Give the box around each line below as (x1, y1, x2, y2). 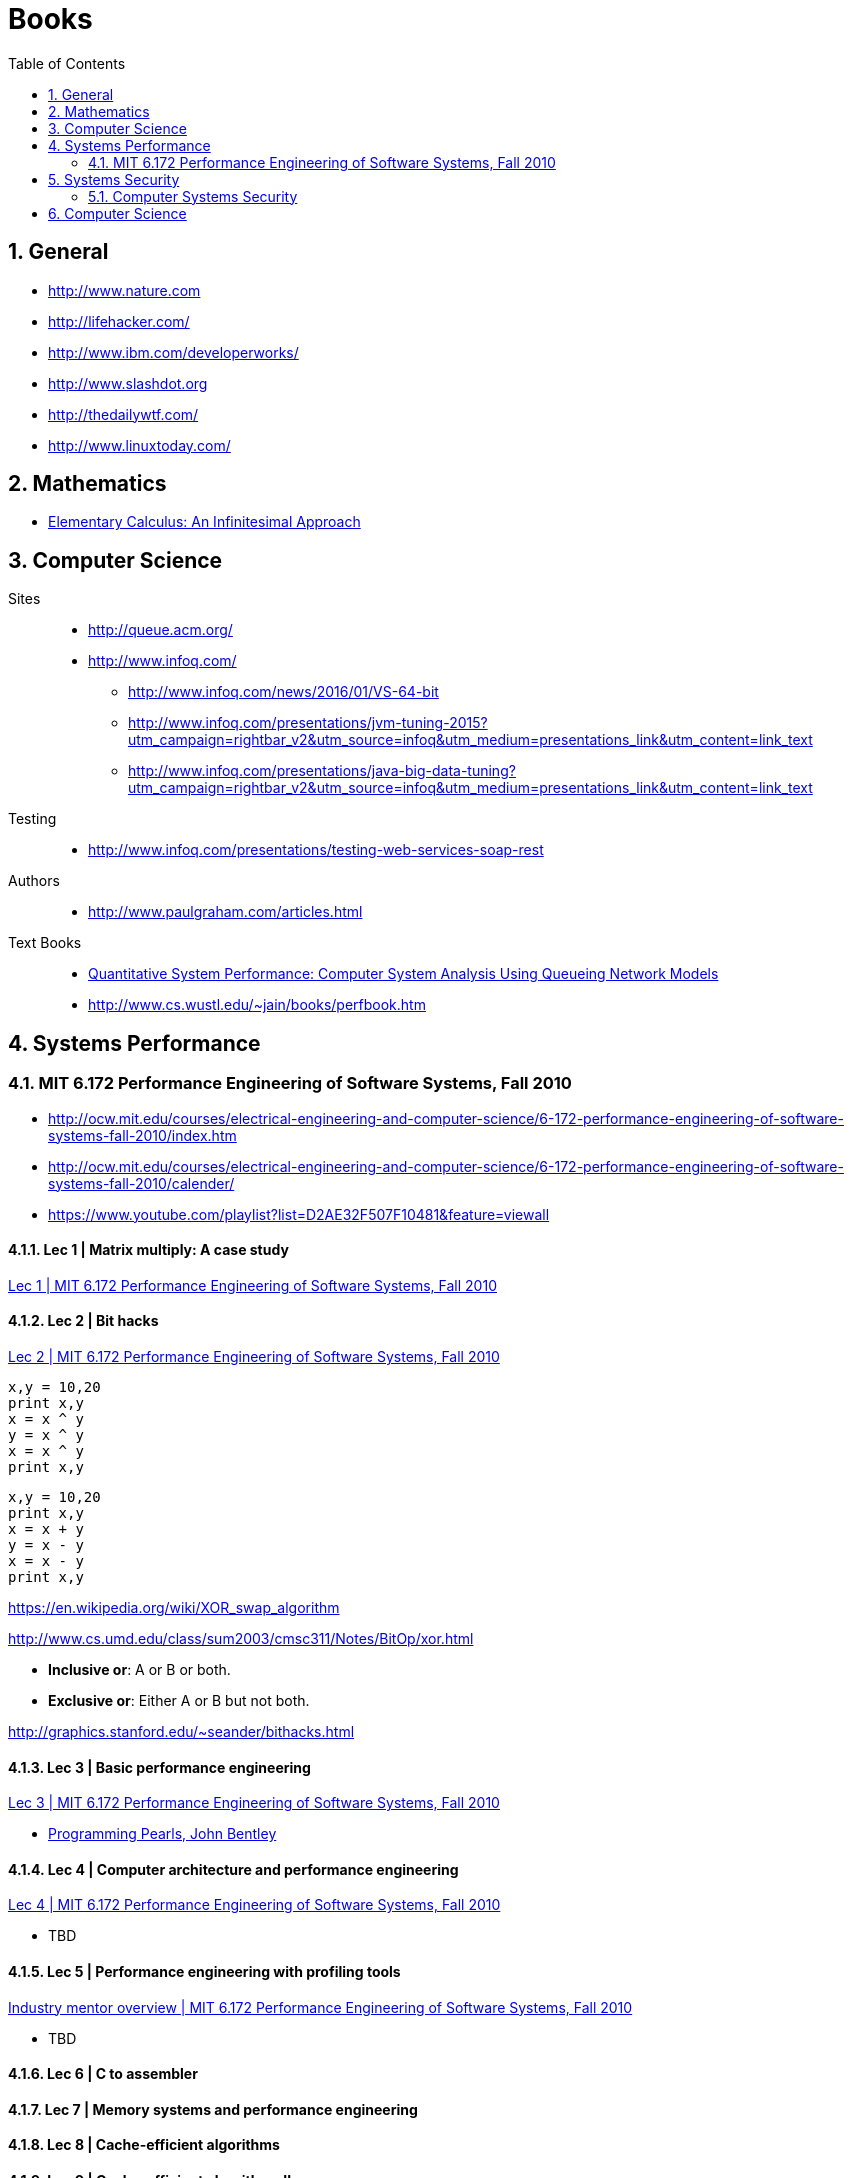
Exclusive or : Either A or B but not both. (48, 1691, 310, 1709)
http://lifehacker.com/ (48, 312, 190, 330)
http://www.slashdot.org (48, 374, 208, 392)
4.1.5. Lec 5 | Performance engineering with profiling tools (8, 1962, 401, 1980)
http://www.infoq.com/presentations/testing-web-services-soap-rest (88, 841, 544, 859)
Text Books (8, 934, 82, 952)
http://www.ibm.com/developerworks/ (48, 343, 299, 361)
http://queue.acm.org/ (88, 621, 233, 639)
